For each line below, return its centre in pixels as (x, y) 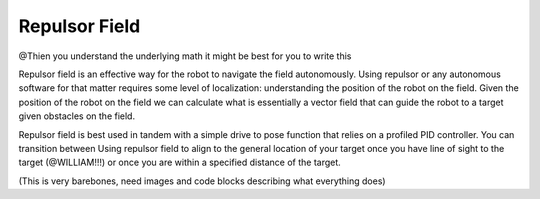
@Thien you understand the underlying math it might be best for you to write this (185, 56)
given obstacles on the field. (76, 116)
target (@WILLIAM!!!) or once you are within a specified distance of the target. (180, 162)
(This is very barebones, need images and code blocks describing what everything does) (202, 181)
